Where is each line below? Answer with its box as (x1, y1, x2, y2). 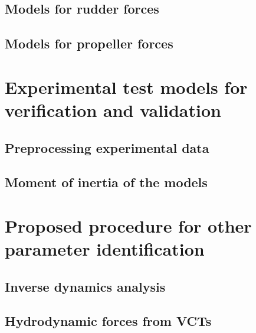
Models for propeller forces (5, 34, 173, 53)
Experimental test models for (5, 74, 248, 99)
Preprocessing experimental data (5, 138, 209, 156)
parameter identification (5, 237, 205, 261)
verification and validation (5, 97, 221, 122)
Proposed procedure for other (5, 213, 252, 237)
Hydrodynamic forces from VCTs (5, 312, 212, 330)
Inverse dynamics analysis (5, 277, 166, 295)
